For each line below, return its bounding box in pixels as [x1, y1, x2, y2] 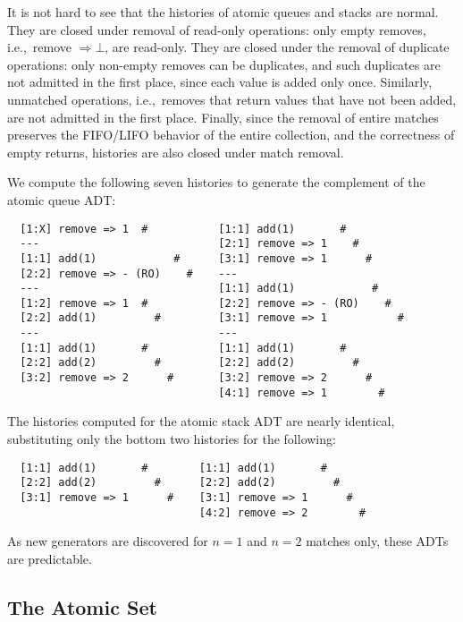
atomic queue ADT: [7, 190, 116, 209]
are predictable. [7, 549, 92, 567]
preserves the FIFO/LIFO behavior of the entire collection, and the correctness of [7, 125, 455, 144]
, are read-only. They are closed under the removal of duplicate [105, 38, 450, 56]
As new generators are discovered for [7, 532, 208, 550]
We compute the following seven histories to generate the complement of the [7, 173, 425, 192]
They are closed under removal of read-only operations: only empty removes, [7, 20, 426, 38]
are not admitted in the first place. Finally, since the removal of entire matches [7, 107, 439, 126]
